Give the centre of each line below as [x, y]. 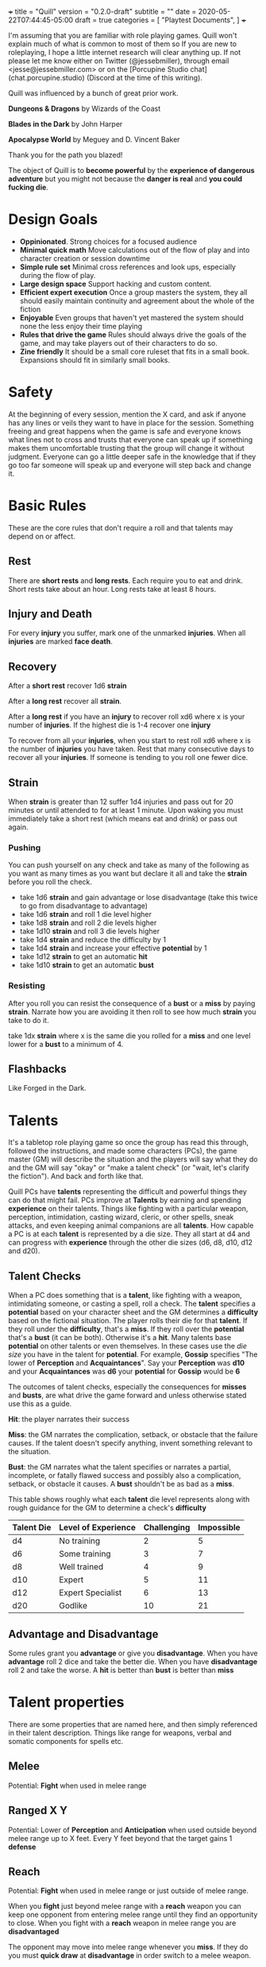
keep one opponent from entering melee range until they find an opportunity [133, 1914]
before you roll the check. [50, 882]
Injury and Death [50, 614]
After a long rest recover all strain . [65, 701]
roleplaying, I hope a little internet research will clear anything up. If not [124, 52]
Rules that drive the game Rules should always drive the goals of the [133, 335]
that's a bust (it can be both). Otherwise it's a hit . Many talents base [120, 1338]
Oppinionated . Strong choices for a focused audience [108, 241]
